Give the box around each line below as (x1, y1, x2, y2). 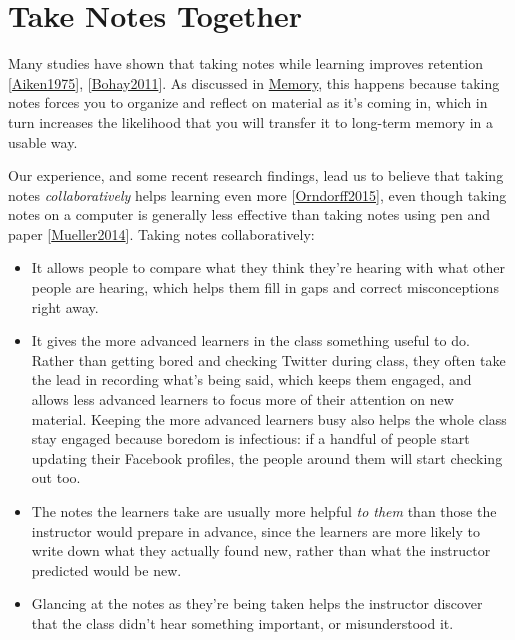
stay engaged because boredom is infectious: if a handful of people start (31, 428, 470, 449)
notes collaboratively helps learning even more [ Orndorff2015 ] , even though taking (8, 184, 507, 205)
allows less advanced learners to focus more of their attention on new (31, 389, 454, 410)
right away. (31, 296, 99, 317)
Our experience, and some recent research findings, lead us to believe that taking (8, 165, 504, 186)
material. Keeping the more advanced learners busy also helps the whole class (31, 408, 507, 429)
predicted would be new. (31, 559, 182, 580)
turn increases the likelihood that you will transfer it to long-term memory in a (8, 111, 494, 132)
